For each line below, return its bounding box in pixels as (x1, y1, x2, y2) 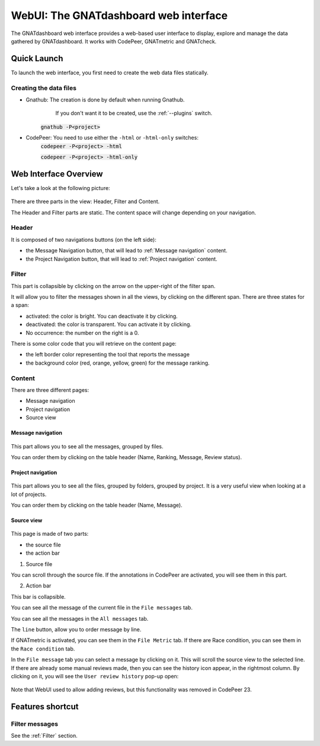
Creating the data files (11, 84, 77, 92)
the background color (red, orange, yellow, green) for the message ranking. (25, 359, 210, 366)
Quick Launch (11, 53, 63, 64)
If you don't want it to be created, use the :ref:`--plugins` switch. (55, 110, 213, 117)
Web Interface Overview (11, 169, 103, 179)
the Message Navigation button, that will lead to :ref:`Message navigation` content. (25, 247, 228, 254)
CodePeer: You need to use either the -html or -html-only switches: (25, 134, 199, 141)
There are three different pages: (11, 386, 89, 393)
